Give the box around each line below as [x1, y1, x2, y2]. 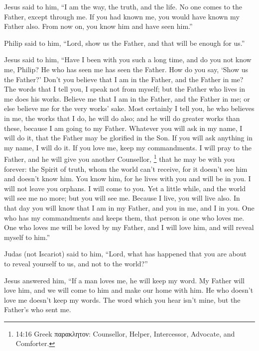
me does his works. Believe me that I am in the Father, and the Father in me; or [4, 93, 250, 104]
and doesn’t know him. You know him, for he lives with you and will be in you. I [4, 173, 251, 184]
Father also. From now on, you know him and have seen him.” [4, 21, 193, 31]
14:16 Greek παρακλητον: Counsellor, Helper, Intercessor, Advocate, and [15, 328, 235, 339]
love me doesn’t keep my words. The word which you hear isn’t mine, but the [4, 294, 241, 305]
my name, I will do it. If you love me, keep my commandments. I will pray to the [4, 142, 252, 152]
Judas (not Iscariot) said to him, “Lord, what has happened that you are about [4, 248, 247, 259]
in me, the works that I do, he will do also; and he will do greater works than [4, 113, 240, 123]
